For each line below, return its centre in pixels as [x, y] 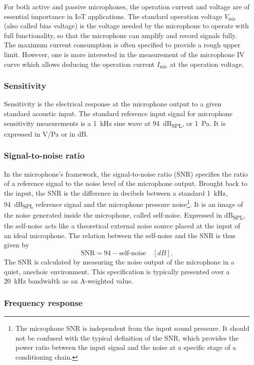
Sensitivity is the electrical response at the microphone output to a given [113, 104]
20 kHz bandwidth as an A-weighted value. [69, 281]
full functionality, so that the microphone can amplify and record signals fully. [120, 35]
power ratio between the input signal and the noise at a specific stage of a [126, 347]
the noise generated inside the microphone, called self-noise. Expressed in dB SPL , [125, 215]
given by [17, 245]
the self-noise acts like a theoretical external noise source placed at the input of [122, 226]
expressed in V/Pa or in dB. [46, 133]
